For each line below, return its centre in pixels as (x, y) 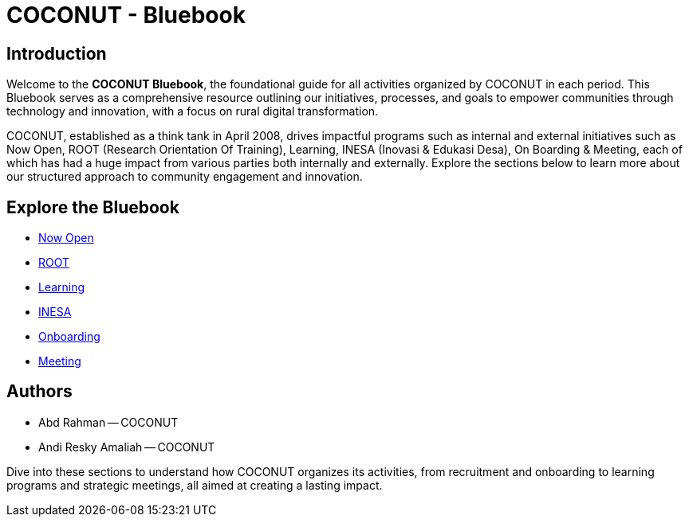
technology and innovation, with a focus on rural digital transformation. (193, 111)
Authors (39, 392)
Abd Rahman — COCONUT (108, 422)
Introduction (57, 53)
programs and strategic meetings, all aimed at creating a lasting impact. (195, 485)
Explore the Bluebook (93, 207)
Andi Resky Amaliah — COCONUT (127, 447)
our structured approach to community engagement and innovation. (185, 177)
